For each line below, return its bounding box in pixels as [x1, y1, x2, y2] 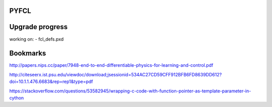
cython [9, 95, 24, 100]
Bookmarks [9, 49, 46, 58]
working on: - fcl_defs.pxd [9, 36, 64, 42]
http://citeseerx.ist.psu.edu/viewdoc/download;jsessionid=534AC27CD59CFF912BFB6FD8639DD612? [9, 71, 222, 77]
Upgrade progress [9, 23, 68, 31]
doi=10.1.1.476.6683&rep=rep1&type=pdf [9, 78, 93, 85]
